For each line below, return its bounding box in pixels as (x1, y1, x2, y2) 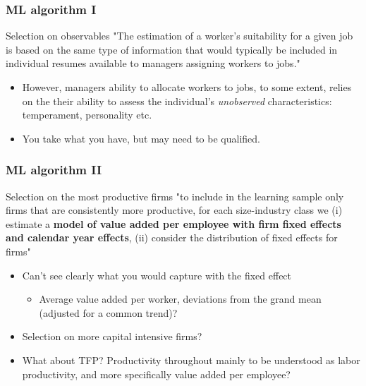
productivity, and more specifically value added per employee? (22, 366, 291, 381)
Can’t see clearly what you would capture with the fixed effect (22, 267, 292, 282)
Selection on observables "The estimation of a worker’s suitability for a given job (6, 28, 353, 43)
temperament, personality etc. (22, 107, 152, 122)
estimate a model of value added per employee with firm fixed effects (6, 216, 341, 231)
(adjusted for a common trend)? (39, 305, 178, 320)
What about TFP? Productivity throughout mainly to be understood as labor (22, 352, 360, 367)
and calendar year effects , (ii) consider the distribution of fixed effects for (6, 230, 338, 245)
